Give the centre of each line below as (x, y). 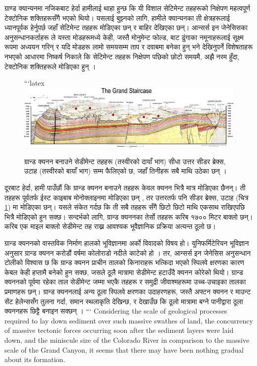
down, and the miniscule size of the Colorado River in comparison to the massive (127, 340)
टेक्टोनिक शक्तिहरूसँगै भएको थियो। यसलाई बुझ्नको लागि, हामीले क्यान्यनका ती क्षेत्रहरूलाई (117, 18)
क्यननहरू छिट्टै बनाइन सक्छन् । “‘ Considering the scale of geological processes (116, 311)
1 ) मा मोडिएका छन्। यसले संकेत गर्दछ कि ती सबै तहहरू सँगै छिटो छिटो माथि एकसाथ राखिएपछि (125, 207)
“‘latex (35, 83)
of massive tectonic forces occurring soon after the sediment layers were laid (119, 330)
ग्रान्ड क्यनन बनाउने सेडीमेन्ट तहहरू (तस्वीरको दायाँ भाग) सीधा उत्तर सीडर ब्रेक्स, (125, 161)
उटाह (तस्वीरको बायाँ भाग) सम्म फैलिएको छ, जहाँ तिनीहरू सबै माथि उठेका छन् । (126, 171)
